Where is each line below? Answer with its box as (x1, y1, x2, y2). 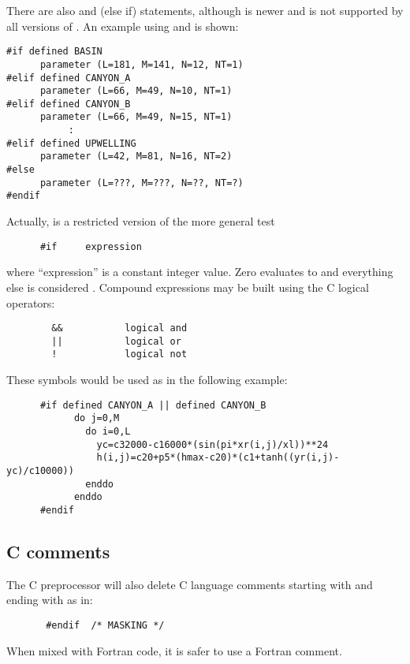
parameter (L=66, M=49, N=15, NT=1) (39, 111, 233, 123)
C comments (6, 539, 110, 563)
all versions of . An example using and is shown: (6, 17, 239, 34)
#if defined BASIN (6, 46, 102, 58)
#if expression (39, 241, 142, 252)
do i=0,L (85, 425, 131, 437)
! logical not (51, 349, 188, 360)
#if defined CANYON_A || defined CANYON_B (39, 399, 266, 411)
